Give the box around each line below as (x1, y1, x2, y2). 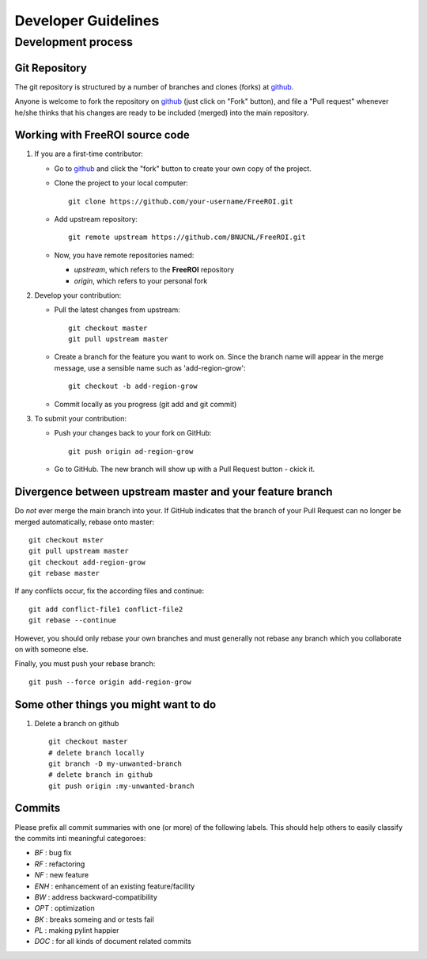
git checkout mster (28, 535, 104, 544)
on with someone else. (14, 645, 89, 654)
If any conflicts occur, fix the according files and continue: (14, 586, 205, 596)
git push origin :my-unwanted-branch (48, 781, 195, 790)
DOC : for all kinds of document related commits (34, 937, 191, 946)
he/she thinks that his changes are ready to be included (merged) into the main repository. (14, 108, 309, 117)
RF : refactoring (34, 859, 85, 869)
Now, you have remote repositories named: (54, 250, 195, 260)
